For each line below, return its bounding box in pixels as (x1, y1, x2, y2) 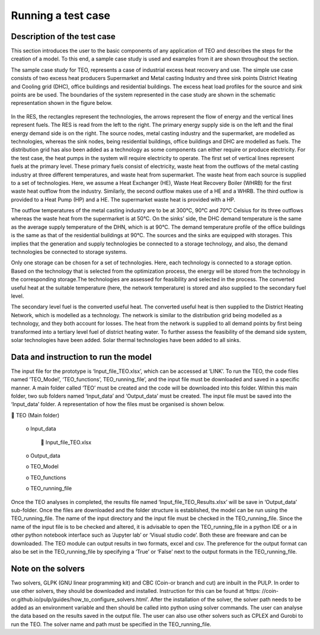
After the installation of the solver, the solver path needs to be (150, 596, 302, 603)
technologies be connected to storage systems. (11, 248, 127, 256)
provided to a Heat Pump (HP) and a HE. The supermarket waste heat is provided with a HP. (11, 196, 236, 203)
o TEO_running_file (25, 485, 72, 492)
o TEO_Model (25, 463, 59, 470)
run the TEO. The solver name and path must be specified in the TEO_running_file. (11, 620, 212, 628)
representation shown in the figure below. (11, 100, 113, 107)
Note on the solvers (11, 563, 85, 573)
